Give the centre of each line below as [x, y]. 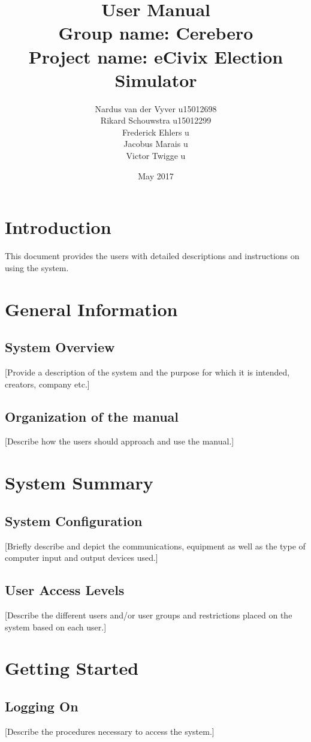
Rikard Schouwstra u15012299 [156, 120]
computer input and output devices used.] [81, 558]
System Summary [79, 483]
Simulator [156, 79]
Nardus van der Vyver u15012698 [156, 108]
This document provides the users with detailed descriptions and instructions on [152, 256]
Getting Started [72, 668]
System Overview [60, 347]
